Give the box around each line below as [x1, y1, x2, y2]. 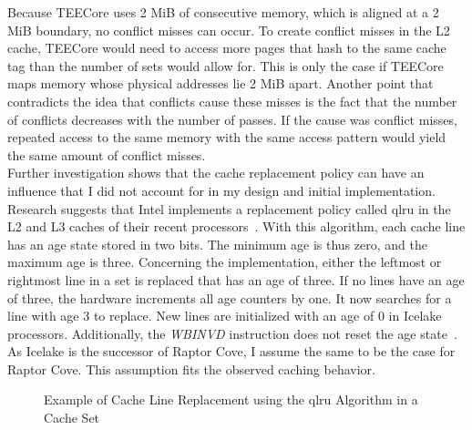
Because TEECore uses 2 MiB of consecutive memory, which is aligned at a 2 [7, 3, 439, 21]
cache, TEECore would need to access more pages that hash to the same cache [7, 38, 446, 57]
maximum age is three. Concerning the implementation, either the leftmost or [7, 252, 442, 271]
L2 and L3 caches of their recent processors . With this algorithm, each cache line [7, 217, 466, 236]
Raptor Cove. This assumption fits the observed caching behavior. [7, 359, 375, 378]
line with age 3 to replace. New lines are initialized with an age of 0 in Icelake [7, 306, 442, 325]
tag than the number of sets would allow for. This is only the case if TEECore [7, 56, 444, 75]
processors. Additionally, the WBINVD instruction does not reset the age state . [7, 323, 457, 343]
